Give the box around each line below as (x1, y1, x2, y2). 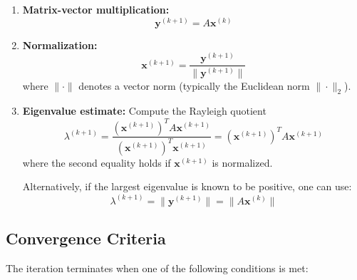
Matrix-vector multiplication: (22, 2, 170, 16)
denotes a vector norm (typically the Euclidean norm (78, 78, 310, 93)
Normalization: (22, 37, 98, 52)
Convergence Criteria (6, 227, 166, 249)
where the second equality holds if (22, 155, 171, 170)
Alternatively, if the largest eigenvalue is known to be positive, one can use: (22, 179, 352, 194)
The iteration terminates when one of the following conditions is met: (6, 260, 309, 275)
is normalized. (212, 155, 273, 170)
